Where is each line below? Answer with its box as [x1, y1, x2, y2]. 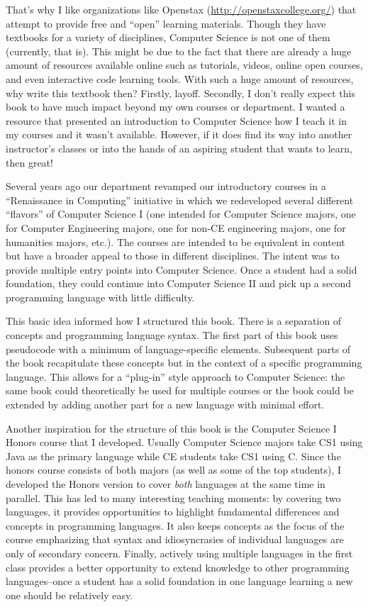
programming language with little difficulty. [6, 289, 195, 304]
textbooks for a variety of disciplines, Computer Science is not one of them [6, 30, 330, 45]
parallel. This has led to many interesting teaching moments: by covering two [6, 490, 341, 505]
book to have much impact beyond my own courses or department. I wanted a [6, 99, 345, 114]
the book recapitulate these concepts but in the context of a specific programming [6, 355, 362, 370]
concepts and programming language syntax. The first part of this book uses [6, 328, 338, 343]
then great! [6, 155, 53, 169]
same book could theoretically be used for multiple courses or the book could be [6, 383, 354, 398]
